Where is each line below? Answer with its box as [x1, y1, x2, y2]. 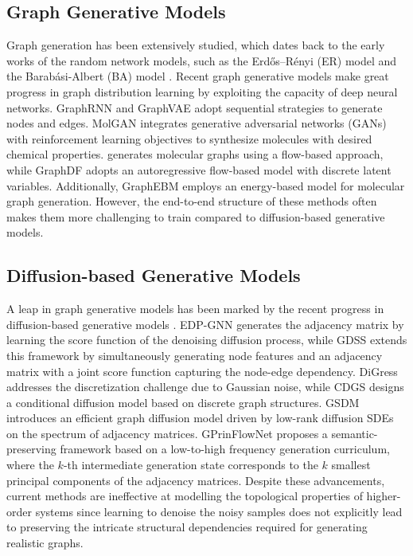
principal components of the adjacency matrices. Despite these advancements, [6, 472, 385, 488]
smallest [331, 456, 371, 473]
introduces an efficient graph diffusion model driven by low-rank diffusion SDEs [6, 409, 394, 426]
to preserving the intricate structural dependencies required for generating [6, 519, 368, 535]
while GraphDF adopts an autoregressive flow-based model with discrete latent [6, 161, 392, 178]
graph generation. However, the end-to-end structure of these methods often [6, 193, 377, 209]
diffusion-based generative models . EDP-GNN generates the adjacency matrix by [6, 315, 404, 332]
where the [6, 456, 54, 473]
